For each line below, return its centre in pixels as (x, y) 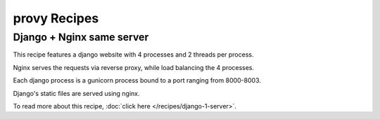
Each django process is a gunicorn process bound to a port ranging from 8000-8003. (137, 80)
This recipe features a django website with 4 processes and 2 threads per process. (133, 55)
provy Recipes (56, 18)
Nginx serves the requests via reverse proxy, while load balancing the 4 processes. (134, 67)
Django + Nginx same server (81, 37)
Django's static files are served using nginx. (76, 93)
